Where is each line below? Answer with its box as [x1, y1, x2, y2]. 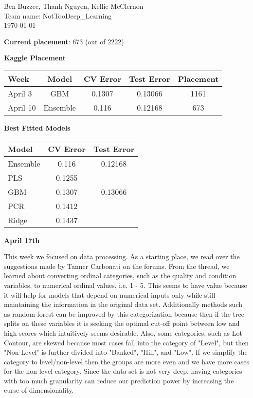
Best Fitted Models [4, 122, 71, 133]
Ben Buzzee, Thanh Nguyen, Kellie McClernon [4, 1, 144, 11]
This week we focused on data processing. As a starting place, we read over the [4, 251, 240, 262]
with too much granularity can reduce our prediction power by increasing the [4, 375, 234, 385]
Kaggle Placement [4, 53, 66, 63]
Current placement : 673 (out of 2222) [4, 36, 124, 46]
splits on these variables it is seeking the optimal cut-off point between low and [4, 318, 240, 328]
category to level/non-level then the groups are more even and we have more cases [4, 356, 249, 366]
